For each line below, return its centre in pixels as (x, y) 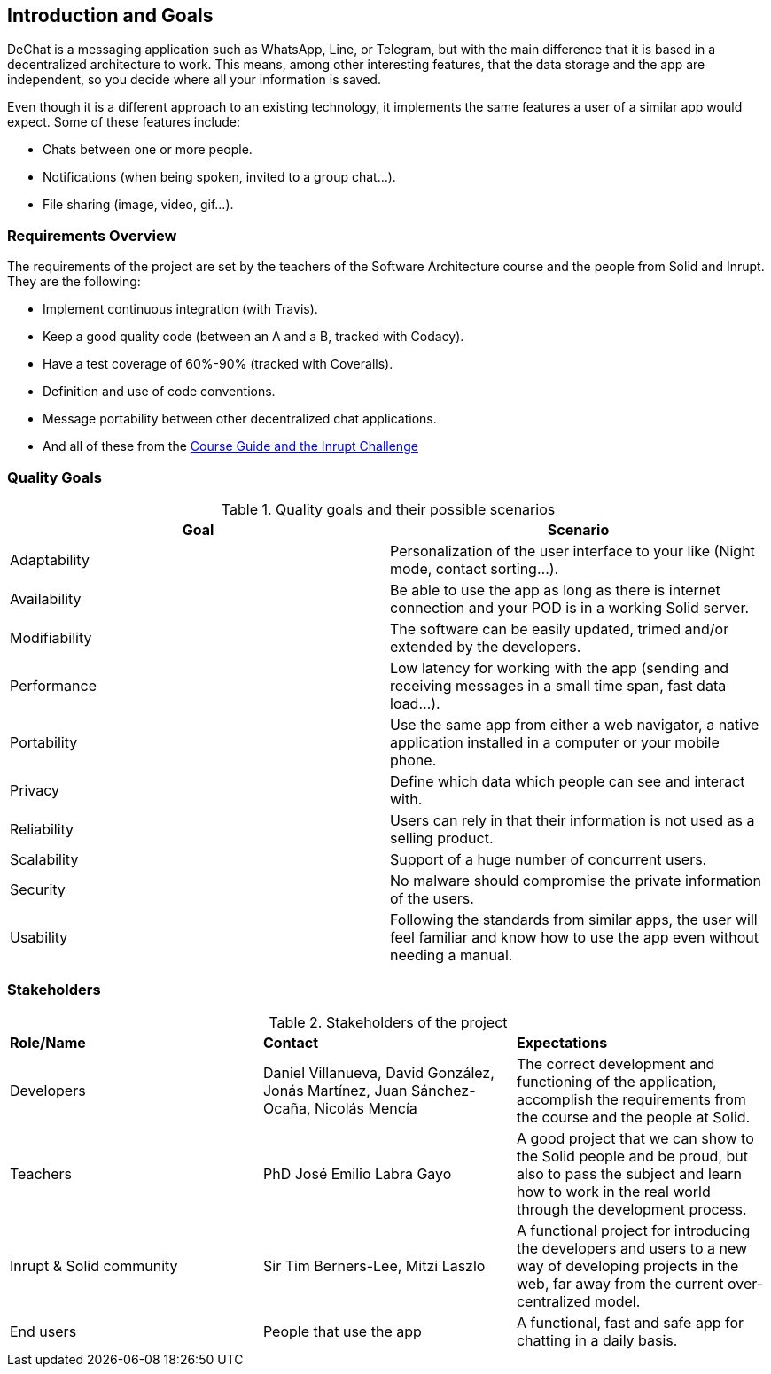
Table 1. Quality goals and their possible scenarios (388, 509)
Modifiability (51, 637)
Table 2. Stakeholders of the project (388, 1022)
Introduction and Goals (110, 16)
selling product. (442, 838)
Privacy (35, 790)
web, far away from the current (620, 1283)
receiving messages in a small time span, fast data (558, 685)
